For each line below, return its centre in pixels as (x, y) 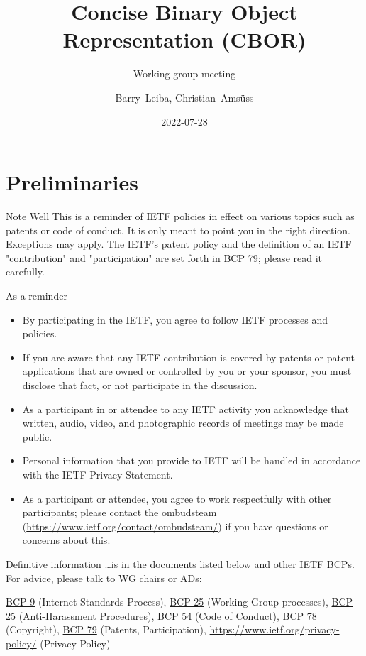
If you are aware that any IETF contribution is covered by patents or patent (188, 357)
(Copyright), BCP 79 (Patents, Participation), (106, 629)
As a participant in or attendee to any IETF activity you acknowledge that (186, 409)
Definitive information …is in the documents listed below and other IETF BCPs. (180, 563)
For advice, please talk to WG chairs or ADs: (104, 578)
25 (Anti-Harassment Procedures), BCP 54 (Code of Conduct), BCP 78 (161, 615)
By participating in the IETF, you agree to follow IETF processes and (175, 319)
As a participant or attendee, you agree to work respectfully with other (177, 498)
